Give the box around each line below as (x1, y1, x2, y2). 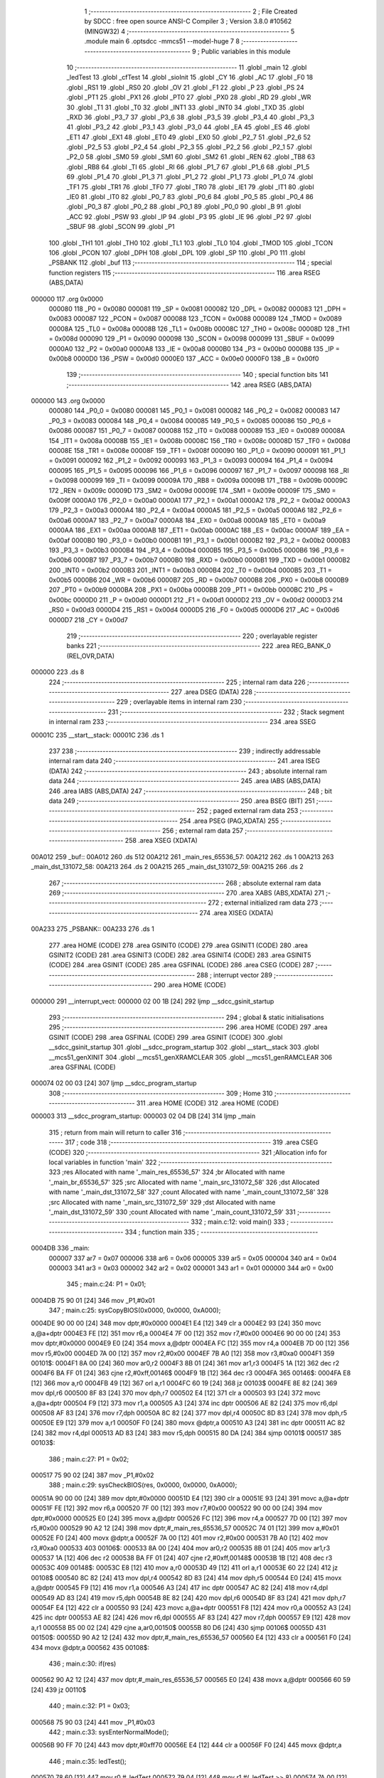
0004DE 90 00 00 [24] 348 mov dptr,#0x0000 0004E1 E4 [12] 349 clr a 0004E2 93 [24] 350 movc (31, 1319, 321, 1328)
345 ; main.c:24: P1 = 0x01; (66, 1280, 146, 1289)
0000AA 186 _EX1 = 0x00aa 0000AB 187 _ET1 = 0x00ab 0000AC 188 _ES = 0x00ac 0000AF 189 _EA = (48, 526, 350, 535)
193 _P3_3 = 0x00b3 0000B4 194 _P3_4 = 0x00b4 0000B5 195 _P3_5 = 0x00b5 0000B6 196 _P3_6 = (48, 545, 345, 554)
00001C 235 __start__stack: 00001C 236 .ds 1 (31, 730, 164, 739)
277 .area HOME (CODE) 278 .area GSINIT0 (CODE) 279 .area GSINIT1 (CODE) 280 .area (48, 941, 309, 949)
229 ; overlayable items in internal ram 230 (116, 698, 242, 706)
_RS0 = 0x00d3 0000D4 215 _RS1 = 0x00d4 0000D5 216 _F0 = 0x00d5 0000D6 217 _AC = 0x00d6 (48, 605, 340, 614)
